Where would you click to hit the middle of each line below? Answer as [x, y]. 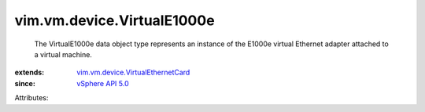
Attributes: [31, 98]
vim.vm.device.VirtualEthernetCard [133, 72]
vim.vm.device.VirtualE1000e [115, 20]
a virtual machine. [63, 54]
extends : [30, 72]
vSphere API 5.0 [103, 83]
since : [25, 83]
